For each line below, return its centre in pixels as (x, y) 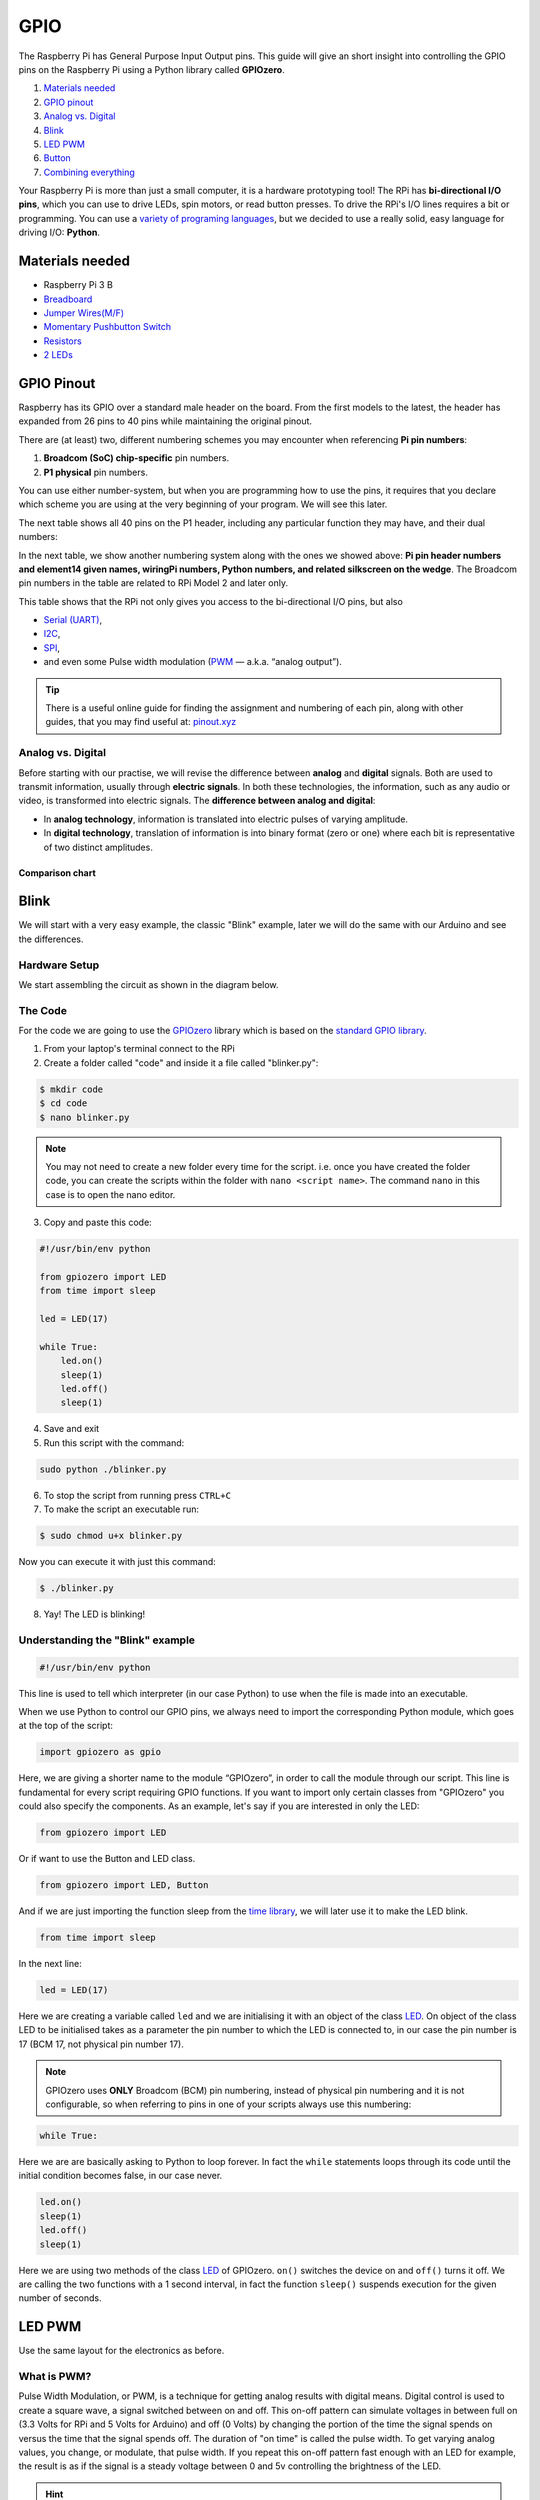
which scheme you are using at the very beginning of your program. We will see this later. (203, 504)
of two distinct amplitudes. (98, 847)
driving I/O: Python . (59, 232)
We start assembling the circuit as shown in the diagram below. (148, 984)
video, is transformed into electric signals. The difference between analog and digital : (197, 801)
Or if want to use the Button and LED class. (107, 1859)
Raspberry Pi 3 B (78, 285)
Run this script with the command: (114, 1442)
